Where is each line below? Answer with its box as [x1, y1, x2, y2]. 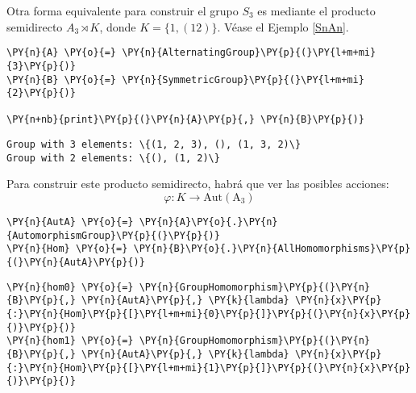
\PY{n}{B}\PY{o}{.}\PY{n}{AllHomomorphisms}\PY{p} [133, 243, 411, 255]
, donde [99, 18, 136, 35]
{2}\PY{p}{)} [6, 87, 76, 99]
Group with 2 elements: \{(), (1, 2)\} [6, 152, 220, 164]
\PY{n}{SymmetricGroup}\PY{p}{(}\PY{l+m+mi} [122, 73, 364, 86]
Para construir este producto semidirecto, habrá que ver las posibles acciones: [6, 175, 389, 192]
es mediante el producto [257, 2, 376, 19]
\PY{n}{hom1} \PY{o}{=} [6, 335, 134, 347]
